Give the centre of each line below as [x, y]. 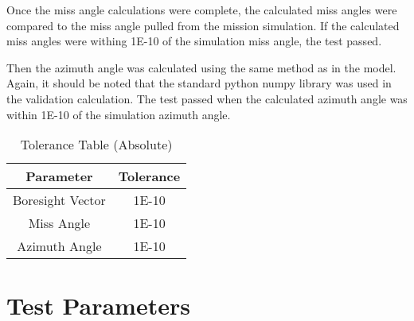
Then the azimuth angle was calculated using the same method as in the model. [201, 67]
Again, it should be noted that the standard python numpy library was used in [199, 83]
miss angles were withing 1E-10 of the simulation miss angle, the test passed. [194, 41]
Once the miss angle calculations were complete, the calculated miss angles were [202, 10]
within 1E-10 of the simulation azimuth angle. [119, 114]
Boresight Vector [59, 200]
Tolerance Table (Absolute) [96, 145]
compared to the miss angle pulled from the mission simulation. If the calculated [203, 25]
